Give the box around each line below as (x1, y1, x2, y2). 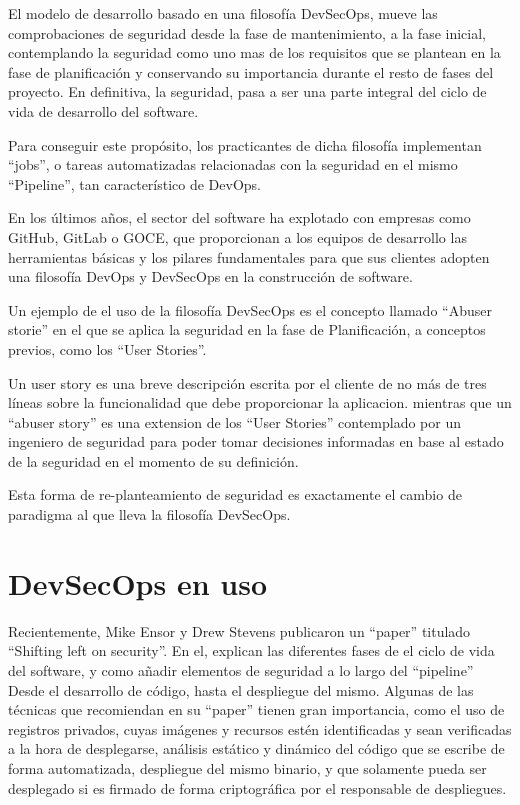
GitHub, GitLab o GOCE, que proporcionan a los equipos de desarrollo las (8, 226, 467, 247)
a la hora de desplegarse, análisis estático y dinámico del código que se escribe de (8, 738, 505, 759)
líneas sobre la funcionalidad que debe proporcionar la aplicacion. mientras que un (8, 392, 512, 413)
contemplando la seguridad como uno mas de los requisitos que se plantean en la (8, 42, 501, 63)
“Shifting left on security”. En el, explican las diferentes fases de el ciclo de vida (8, 640, 495, 661)
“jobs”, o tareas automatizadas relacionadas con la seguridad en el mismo (8, 154, 458, 175)
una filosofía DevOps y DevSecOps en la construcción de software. (8, 266, 413, 287)
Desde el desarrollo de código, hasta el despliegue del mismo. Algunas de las (8, 679, 474, 700)
